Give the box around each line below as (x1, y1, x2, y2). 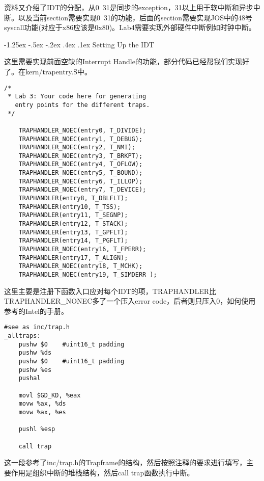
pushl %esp (18, 425, 55, 433)
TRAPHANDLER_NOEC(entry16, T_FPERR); (18, 246, 146, 253)
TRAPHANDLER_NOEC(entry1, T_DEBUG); (18, 135, 143, 143)
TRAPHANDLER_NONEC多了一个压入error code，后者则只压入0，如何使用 (4, 296, 256, 306)
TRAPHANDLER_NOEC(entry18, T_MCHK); (18, 262, 143, 270)
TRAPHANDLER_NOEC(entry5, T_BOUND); (18, 169, 143, 177)
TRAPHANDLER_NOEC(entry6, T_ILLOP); (18, 177, 143, 185)
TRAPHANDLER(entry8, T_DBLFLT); (18, 195, 128, 202)
